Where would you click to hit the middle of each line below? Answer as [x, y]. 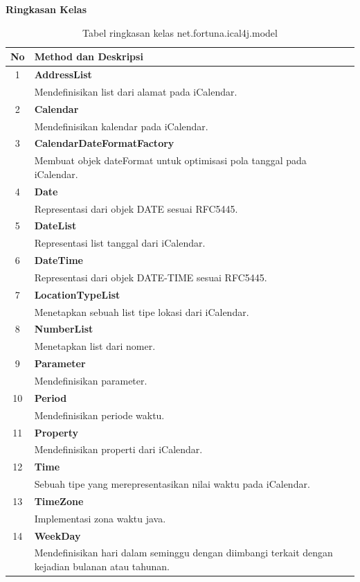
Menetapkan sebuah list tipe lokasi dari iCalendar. [142, 311]
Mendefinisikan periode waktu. [99, 415]
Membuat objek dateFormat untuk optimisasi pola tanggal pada [170, 160]
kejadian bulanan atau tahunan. [102, 566]
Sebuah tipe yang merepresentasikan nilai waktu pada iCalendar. [172, 484]
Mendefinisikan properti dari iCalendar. [118, 449]
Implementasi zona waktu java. [100, 518]
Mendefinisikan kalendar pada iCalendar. [121, 126]
